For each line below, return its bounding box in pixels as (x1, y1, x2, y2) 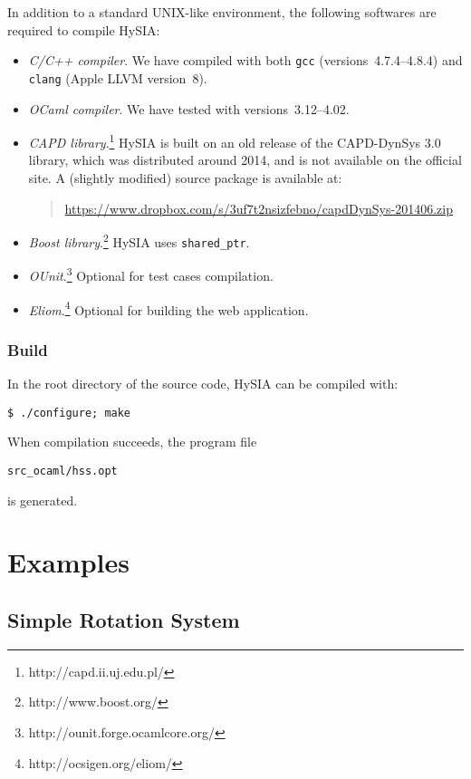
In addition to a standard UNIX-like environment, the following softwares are (7, 3, 437, 21)
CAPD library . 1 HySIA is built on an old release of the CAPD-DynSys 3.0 (28, 130, 441, 151)
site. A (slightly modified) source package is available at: (28, 168, 342, 187)
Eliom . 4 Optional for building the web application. (28, 297, 309, 319)
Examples (7, 543, 130, 581)
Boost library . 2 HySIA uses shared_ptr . (28, 230, 250, 251)
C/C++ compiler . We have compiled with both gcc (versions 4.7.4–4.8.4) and (28, 51, 463, 70)
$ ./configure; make (7, 406, 131, 419)
